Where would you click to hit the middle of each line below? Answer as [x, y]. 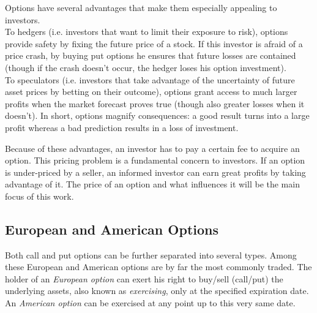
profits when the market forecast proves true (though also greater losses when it [155, 103]
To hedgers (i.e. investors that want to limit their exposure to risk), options [147, 32]
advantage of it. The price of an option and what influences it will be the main [152, 184]
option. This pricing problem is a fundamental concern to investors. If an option [155, 160]
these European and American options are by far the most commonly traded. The [158, 267]
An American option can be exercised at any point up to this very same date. [150, 303]
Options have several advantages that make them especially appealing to [141, 7]
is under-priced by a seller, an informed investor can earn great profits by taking [155, 172]
